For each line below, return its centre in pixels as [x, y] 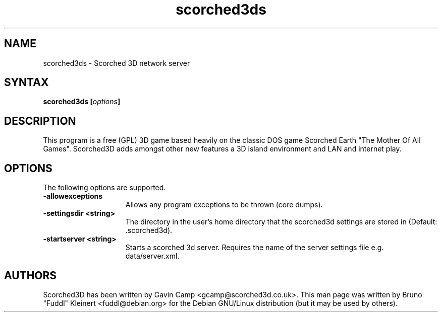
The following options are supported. [104, 188]
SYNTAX [26, 83]
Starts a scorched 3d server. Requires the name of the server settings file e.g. [255, 248]
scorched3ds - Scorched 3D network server [117, 63]
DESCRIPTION [40, 121]
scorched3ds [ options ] [82, 102]
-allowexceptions [73, 196]
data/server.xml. [152, 256]
